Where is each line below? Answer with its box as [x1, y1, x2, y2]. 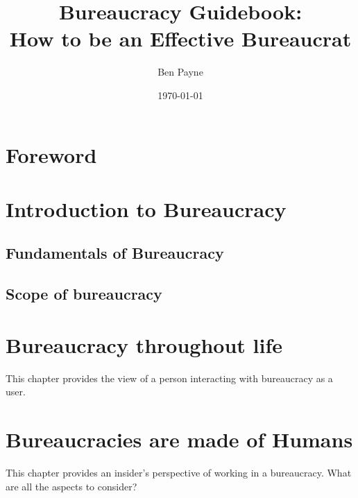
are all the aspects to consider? [6, 479, 137, 493]
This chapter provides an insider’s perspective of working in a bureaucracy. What [6, 465, 352, 480]
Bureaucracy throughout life [6, 330, 282, 359]
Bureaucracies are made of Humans [6, 425, 353, 454]
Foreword [6, 140, 97, 169]
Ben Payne [157, 65, 203, 79]
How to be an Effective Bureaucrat [9, 24, 352, 53]
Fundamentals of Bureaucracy [6, 242, 224, 264]
